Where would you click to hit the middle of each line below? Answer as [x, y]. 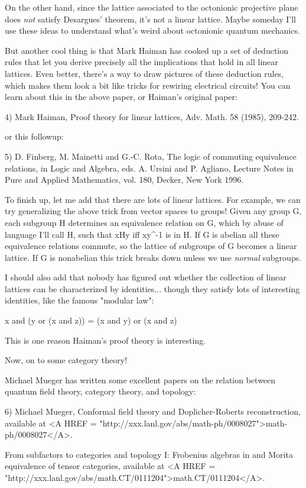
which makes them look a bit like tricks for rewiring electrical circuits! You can [148, 85]
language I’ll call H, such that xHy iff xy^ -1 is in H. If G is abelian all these [142, 234]
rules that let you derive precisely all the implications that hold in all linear [141, 62]
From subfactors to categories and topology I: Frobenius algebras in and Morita [149, 454]
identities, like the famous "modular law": [79, 300]
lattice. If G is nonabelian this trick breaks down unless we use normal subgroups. [153, 257]
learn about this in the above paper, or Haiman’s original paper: [121, 97]
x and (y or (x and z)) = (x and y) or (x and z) [91, 320]
